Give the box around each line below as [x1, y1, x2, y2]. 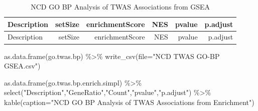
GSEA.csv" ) [4, 60, 41, 71]
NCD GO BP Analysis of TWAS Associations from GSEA [31, 1, 210, 11]
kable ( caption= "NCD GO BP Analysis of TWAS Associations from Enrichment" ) [4, 96, 254, 107]
